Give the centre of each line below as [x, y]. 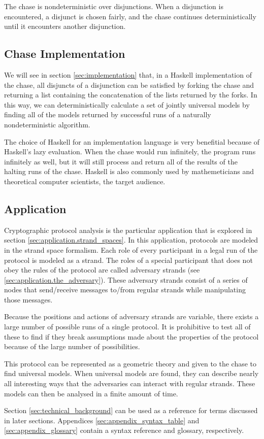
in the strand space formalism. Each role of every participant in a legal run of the [131, 249]
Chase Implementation [65, 54]
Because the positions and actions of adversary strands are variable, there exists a [131, 316]
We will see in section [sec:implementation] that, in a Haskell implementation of [128, 74]
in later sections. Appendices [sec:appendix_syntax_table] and [102, 420]
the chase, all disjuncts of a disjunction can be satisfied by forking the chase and [129, 85]
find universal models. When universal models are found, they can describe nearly [131, 373]
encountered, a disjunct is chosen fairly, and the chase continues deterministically [130, 16]
